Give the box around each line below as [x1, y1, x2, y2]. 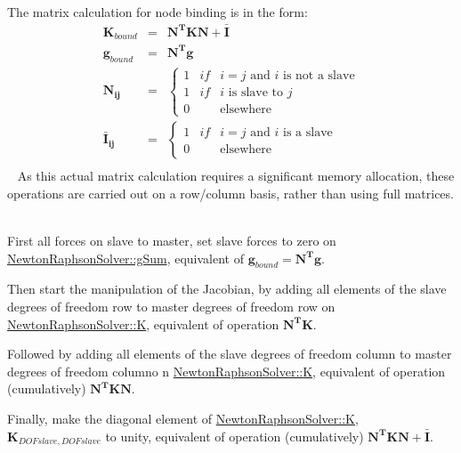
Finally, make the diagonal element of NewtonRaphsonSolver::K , [7, 409, 359, 428]
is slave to [228, 85, 284, 99]
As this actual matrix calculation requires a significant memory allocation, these [17, 166, 455, 185]
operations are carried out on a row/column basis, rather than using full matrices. [7, 183, 454, 202]
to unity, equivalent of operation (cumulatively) [105, 426, 364, 445]
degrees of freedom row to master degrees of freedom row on [7, 297, 336, 316]
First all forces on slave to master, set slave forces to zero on [7, 231, 336, 250]
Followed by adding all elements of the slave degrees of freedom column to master [7, 344, 452, 363]
